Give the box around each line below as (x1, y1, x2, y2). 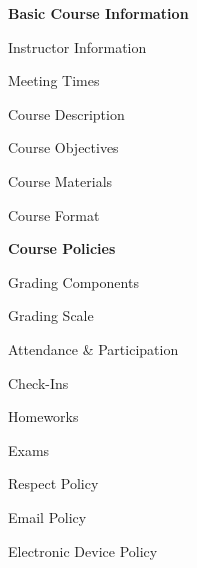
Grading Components (8, 271, 139, 292)
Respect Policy (8, 473, 99, 494)
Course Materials (8, 170, 113, 191)
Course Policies (8, 238, 116, 259)
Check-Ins (8, 372, 69, 393)
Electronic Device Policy (8, 540, 158, 561)
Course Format (8, 204, 100, 225)
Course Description (8, 103, 125, 124)
